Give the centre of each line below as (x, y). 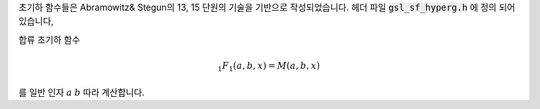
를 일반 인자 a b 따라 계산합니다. (81, 92)
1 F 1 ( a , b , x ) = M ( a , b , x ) (268, 67)
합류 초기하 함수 (49, 39)
